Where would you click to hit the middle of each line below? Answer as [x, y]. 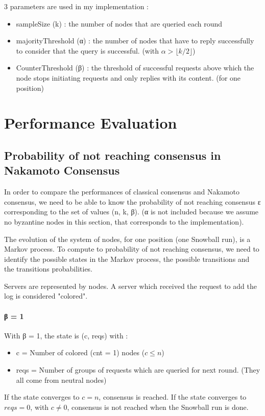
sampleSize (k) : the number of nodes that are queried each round [119, 23]
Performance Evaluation [91, 123]
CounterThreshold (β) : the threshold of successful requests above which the [135, 68]
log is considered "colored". [46, 296]
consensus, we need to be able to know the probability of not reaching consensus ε [132, 201]
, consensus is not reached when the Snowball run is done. [158, 407]
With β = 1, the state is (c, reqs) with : [66, 335]
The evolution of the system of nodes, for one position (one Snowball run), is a [127, 239]
